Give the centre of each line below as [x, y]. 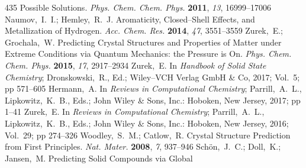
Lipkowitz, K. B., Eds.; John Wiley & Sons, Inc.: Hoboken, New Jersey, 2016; [147, 123]
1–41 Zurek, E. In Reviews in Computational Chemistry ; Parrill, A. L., [135, 112]
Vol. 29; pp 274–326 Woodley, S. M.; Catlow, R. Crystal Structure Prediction [148, 135]
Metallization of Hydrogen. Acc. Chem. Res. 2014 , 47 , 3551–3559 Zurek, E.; [144, 30]
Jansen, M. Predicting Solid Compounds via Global [99, 158]
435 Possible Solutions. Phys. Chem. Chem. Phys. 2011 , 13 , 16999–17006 [138, 7]
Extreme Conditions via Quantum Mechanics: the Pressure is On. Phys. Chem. [148, 54]
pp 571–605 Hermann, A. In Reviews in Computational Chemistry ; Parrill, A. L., [153, 88]
